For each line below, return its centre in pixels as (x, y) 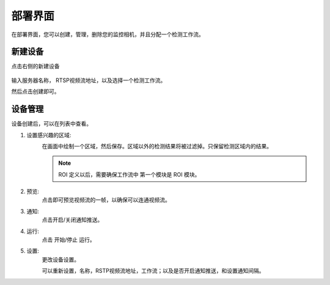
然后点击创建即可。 (35, 91)
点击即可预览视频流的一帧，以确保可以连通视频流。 (106, 200)
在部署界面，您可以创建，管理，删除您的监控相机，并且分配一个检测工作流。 (108, 34)
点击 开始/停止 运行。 (68, 240)
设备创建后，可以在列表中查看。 (51, 124)
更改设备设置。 (61, 259)
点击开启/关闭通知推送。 (72, 220)
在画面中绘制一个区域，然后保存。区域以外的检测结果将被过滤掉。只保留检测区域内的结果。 (157, 146)
